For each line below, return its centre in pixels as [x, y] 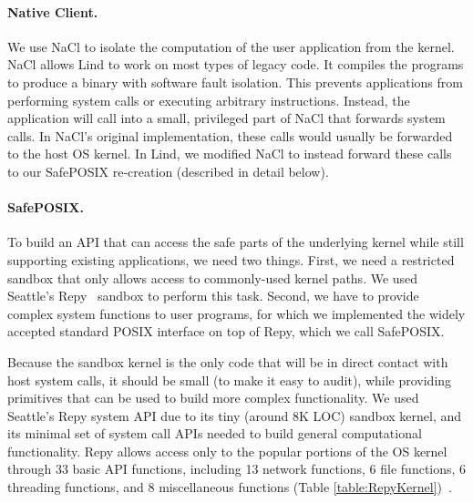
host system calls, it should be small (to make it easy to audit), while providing [230, 380]
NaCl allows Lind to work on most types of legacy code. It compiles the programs [236, 64]
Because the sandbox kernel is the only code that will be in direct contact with [228, 361]
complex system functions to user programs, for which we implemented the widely [236, 313]
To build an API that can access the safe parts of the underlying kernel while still [236, 242]
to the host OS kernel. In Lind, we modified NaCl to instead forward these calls [230, 154]
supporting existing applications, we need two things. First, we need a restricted [231, 259]
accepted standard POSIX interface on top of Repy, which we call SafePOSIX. [226, 331]
